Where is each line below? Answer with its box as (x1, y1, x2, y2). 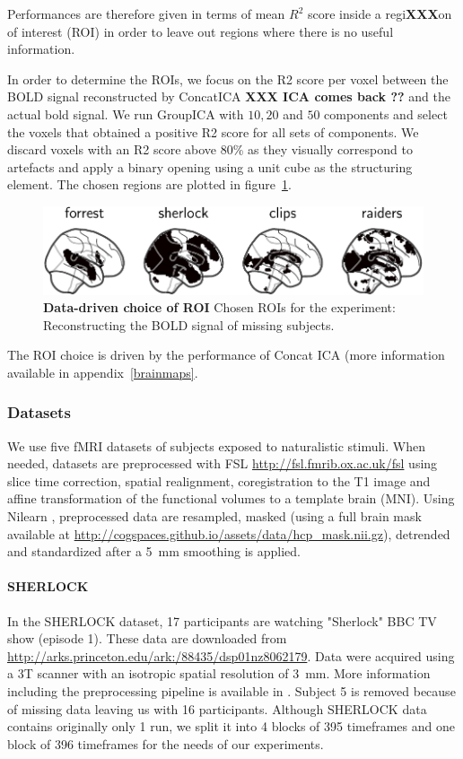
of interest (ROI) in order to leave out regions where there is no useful (7, 22, 394, 40)
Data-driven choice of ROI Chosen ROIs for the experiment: (43, 298, 396, 317)
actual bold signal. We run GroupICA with (7, 104, 244, 123)
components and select (324, 104, 448, 123)
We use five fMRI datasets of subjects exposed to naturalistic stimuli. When (7, 436, 425, 455)
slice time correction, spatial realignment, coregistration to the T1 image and (7, 471, 431, 490)
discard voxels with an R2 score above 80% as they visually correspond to (7, 140, 413, 159)
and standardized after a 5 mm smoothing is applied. (7, 542, 301, 561)
